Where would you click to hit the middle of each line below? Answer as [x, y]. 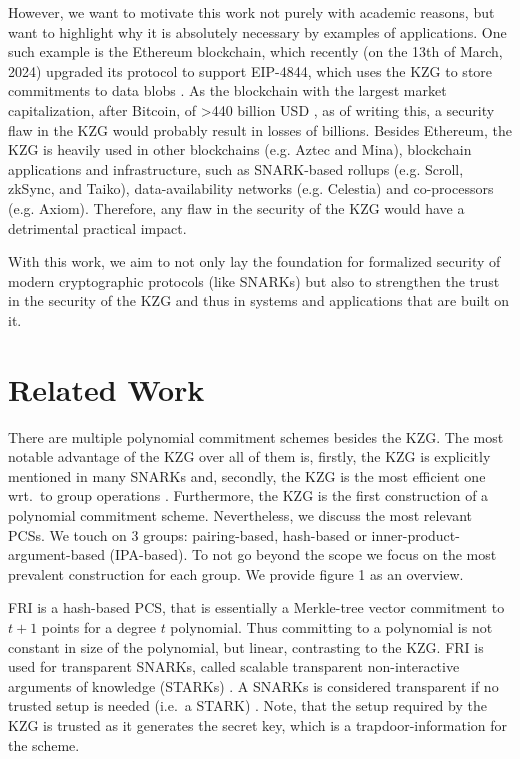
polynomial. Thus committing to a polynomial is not [331, 626]
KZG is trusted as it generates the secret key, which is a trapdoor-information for [257, 724]
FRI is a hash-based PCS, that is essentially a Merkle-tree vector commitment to [256, 607]
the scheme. [44, 744]
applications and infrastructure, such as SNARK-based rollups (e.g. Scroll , [236, 168]
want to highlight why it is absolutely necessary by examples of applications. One [257, 31]
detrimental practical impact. [97, 227]
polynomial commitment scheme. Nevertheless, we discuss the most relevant [240, 515]
